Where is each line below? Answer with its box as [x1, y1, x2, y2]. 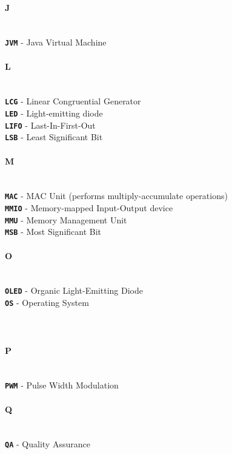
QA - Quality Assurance [5, 438, 90, 450]
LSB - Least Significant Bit [5, 130, 103, 143]
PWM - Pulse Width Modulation [5, 379, 119, 391]
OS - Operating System [5, 296, 89, 309]
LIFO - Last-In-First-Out [5, 118, 96, 131]
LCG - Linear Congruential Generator [5, 95, 141, 107]
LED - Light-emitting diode [5, 107, 103, 120]
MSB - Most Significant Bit [5, 225, 102, 238]
